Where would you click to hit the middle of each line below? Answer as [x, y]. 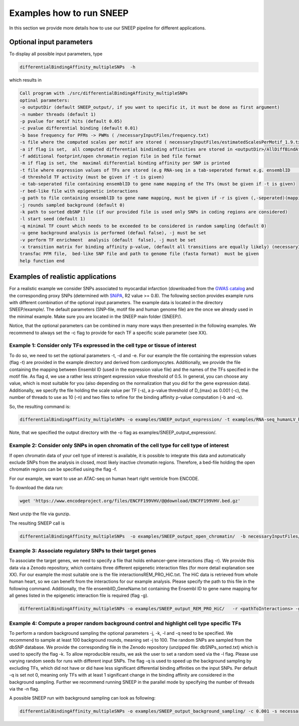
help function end [42, 261]
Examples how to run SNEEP [69, 13]
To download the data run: [36, 488]
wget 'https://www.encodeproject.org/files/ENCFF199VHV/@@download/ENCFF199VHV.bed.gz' [130, 501]
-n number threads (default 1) [58, 114]
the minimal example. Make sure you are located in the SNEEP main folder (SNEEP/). [96, 316]
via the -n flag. [24, 689]
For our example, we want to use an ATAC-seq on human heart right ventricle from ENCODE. [104, 478]
